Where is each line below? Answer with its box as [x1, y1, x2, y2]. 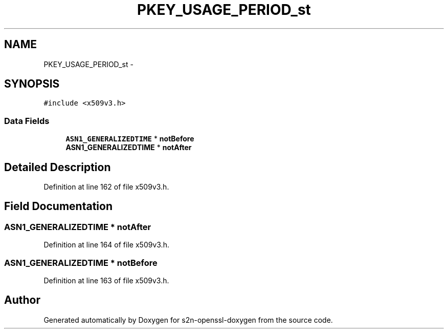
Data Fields [4, 115, 50, 126]
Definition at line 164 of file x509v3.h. [43, 240, 169, 249]
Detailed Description [4, 160, 111, 174]
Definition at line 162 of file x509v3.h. [43, 182, 169, 192]
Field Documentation [4, 200, 113, 213]
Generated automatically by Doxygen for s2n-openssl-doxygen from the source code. [43, 315, 333, 324]
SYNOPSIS [4, 77, 60, 91]
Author [4, 294, 40, 307]
